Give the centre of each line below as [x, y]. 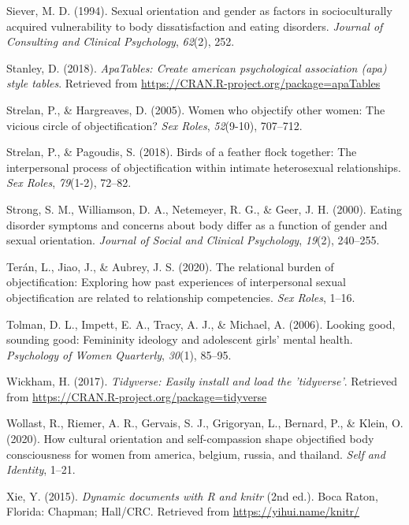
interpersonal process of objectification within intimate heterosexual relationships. [204, 167]
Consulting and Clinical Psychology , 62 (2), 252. [121, 41]
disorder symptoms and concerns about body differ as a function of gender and [197, 224]
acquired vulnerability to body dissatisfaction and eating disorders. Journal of [195, 26]
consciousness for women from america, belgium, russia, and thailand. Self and [196, 454]
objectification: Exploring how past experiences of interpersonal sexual [176, 282]
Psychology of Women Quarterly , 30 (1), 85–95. [119, 354]
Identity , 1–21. [41, 469]
